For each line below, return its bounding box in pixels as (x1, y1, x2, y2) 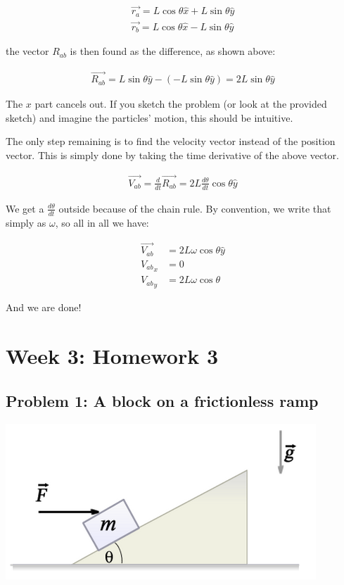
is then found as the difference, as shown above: (70, 44, 276, 58)
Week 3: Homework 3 (6, 341, 219, 370)
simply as (6, 215, 46, 229)
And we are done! (6, 300, 82, 315)
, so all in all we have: (55, 215, 149, 229)
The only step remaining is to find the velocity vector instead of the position (6, 134, 336, 149)
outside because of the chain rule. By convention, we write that (58, 201, 331, 215)
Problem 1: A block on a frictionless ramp (6, 389, 319, 411)
